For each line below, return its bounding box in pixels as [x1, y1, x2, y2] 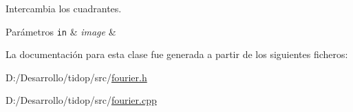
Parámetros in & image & [6, 24, 116, 38]
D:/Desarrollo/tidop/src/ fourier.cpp [6, 93, 157, 107]
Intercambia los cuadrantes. [6, 1, 122, 15]
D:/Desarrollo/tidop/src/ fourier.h [6, 70, 147, 84]
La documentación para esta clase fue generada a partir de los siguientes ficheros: [6, 47, 348, 61]
